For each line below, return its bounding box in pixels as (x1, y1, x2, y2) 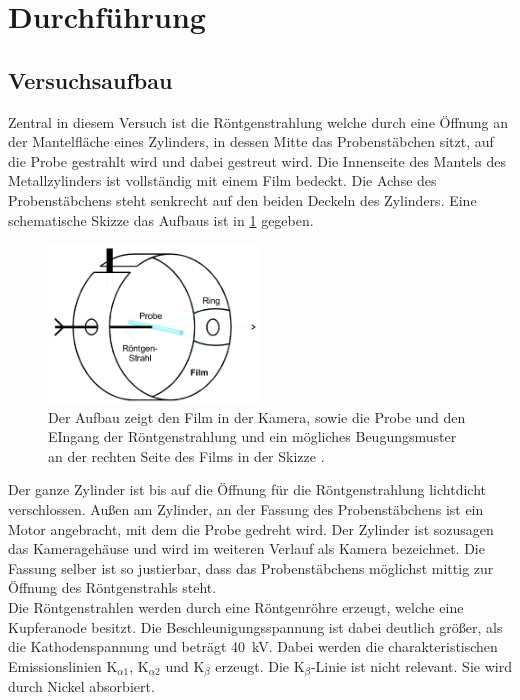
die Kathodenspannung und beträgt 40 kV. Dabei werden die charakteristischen (8, 636, 498, 657)
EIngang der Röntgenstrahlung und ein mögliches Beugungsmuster (48, 426, 457, 447)
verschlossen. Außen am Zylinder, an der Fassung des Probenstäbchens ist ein (8, 499, 484, 520)
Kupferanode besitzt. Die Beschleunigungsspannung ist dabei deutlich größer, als (8, 616, 503, 637)
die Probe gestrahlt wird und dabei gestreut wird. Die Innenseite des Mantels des (8, 150, 507, 171)
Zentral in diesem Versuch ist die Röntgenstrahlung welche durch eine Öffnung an (8, 111, 508, 132)
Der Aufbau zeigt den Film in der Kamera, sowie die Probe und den (48, 406, 466, 427)
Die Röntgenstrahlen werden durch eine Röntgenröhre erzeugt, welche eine (8, 597, 464, 618)
